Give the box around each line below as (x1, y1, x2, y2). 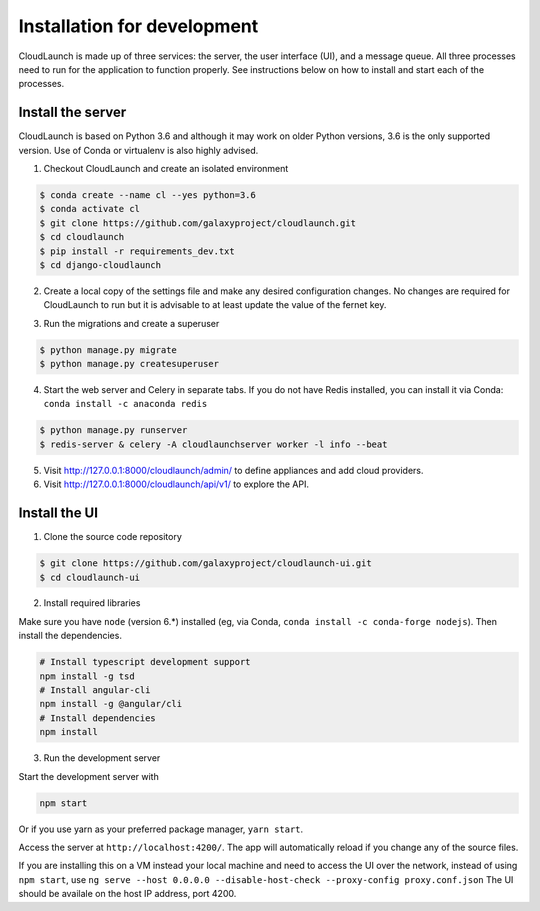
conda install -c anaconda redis (43, 398, 208, 410)
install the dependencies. (18, 630, 122, 642)
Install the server (18, 104, 127, 121)
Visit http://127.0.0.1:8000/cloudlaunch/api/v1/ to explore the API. (43, 478, 310, 490)
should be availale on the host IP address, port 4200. (18, 888, 237, 900)
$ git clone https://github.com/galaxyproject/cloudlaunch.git (39, 217, 357, 229)
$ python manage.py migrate (39, 344, 177, 355)
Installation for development (18, 15, 259, 37)
